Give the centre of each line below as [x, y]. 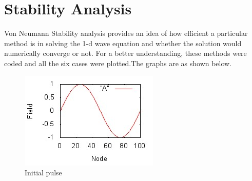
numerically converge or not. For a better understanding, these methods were [125, 53]
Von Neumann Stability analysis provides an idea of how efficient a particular [126, 33]
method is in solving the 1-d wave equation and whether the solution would [123, 43]
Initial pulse [43, 173]
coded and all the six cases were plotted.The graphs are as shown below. [118, 63]
